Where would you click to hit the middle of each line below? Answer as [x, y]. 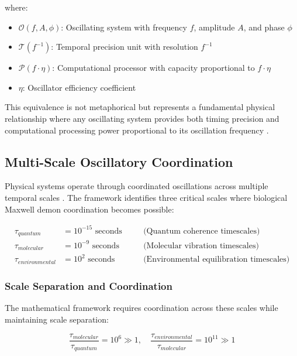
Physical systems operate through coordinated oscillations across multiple [137, 186]
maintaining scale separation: [57, 319]
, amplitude [214, 27]
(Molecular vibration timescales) [201, 246]
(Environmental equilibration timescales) [217, 260]
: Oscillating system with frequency [124, 27]
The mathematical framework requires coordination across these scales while [141, 308]
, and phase [264, 27]
